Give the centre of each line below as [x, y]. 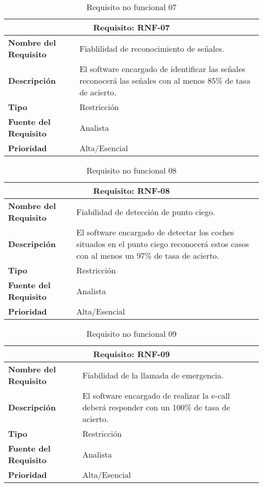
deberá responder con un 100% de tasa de [156, 407]
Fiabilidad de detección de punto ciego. [146, 212]
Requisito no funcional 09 [131, 334]
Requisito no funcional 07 [131, 7]
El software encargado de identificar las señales [162, 69]
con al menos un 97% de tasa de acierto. [148, 255]
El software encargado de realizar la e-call [156, 395]
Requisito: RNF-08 [131, 190]
